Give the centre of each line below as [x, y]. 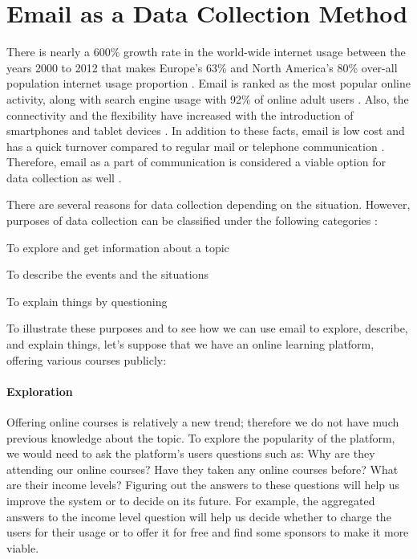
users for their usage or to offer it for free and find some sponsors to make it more [208, 532]
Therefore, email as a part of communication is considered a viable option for [196, 162]
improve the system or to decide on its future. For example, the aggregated [191, 500]
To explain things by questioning [87, 301]
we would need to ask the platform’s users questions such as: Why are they [191, 453]
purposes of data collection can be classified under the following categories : [192, 220]
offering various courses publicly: [87, 359]
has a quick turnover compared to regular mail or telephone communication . [196, 146]
